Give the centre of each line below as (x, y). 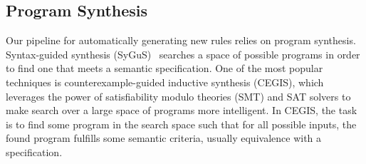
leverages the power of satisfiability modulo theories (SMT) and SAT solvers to (178, 96)
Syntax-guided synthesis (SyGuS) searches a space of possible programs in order (183, 54)
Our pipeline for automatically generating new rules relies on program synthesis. (181, 40)
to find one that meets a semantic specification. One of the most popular (164, 68)
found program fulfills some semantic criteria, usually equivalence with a (164, 138)
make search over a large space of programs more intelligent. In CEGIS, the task (182, 110)
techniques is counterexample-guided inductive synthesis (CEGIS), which (165, 82)
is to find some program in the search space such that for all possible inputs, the (181, 124)
